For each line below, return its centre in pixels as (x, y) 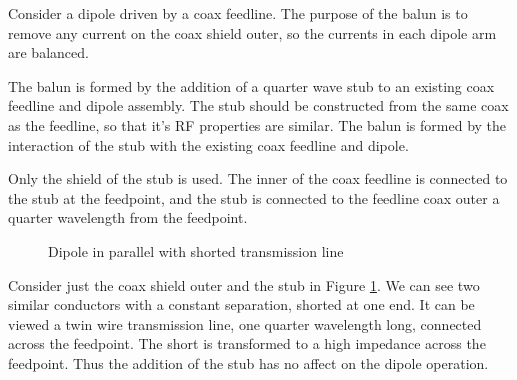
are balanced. (48, 52)
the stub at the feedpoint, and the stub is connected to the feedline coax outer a (254, 197)
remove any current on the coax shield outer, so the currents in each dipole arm (252, 32)
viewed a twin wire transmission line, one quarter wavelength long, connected (245, 323)
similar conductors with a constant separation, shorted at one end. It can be (241, 304)
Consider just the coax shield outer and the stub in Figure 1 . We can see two (244, 284)
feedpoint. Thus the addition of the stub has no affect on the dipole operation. (248, 362)
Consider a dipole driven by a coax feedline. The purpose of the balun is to (238, 13)
